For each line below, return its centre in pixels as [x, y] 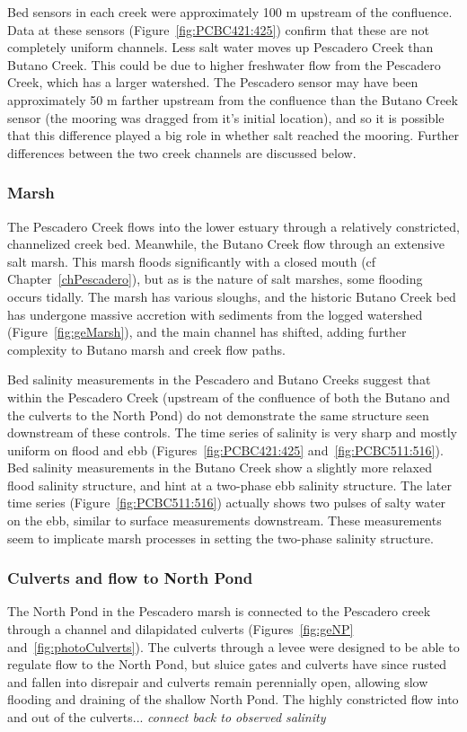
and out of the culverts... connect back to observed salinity [167, 717]
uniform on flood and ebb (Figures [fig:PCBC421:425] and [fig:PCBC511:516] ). [225, 450]
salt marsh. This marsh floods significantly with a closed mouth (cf [192, 261]
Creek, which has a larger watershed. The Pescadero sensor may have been [213, 82]
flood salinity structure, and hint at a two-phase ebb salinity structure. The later [229, 485]
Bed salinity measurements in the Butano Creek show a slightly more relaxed [220, 467]
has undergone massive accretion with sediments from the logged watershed [215, 314]
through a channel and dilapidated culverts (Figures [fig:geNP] [181, 629]
